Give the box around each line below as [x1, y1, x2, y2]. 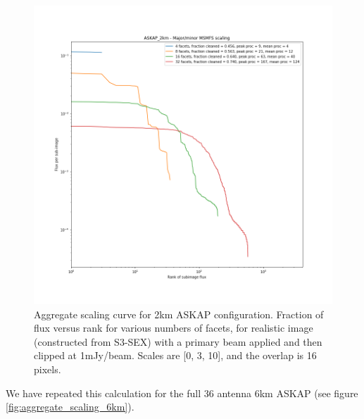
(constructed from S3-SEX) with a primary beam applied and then [34, 334, 322, 349]
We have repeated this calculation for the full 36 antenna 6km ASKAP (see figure [6, 385, 358, 400]
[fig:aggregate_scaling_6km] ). [6, 399, 134, 414]
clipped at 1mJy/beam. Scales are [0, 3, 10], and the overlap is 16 [34, 348, 317, 363]
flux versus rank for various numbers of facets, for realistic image [34, 320, 313, 335]
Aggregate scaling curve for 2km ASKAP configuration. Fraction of [34, 306, 324, 321]
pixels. [34, 361, 61, 376]
